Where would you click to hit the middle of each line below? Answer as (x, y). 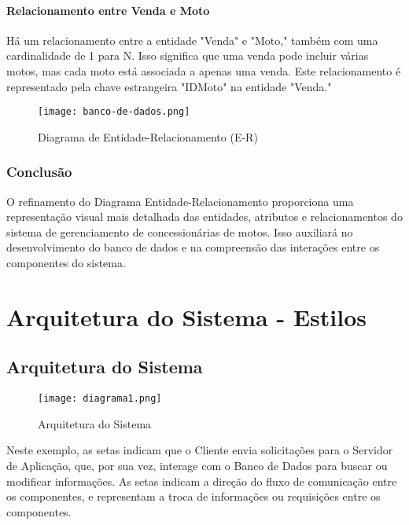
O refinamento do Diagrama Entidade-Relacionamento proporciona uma (180, 201)
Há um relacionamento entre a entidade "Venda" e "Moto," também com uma (192, 40)
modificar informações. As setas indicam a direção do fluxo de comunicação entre (202, 481)
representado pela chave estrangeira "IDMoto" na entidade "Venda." (169, 86)
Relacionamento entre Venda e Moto (108, 10)
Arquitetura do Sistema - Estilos (186, 316)
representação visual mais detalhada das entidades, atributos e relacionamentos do (204, 217)
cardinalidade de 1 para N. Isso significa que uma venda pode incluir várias (188, 55)
